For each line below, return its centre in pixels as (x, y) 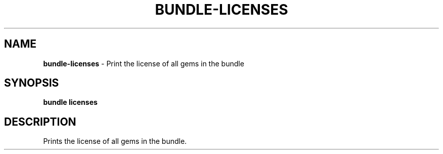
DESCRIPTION (40, 122)
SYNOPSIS (32, 83)
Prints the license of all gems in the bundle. (115, 141)
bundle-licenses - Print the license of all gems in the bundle (144, 63)
